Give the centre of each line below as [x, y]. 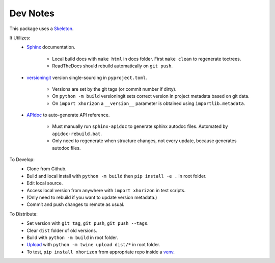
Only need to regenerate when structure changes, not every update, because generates [144, 141]
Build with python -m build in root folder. [72, 238]
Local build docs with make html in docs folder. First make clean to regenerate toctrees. [147, 59]
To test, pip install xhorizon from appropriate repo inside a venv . [101, 252]
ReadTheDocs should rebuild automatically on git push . [113, 66]
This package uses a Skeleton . [42, 29]
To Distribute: [24, 214]
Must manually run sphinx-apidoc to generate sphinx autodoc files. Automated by [140, 126]
